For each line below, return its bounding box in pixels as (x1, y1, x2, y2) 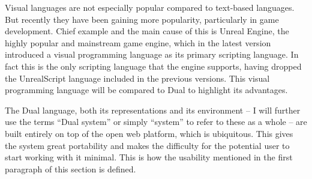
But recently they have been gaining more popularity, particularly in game (5, 13, 279, 25)
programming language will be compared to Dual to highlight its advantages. (5, 83, 288, 96)
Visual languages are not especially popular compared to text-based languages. (5, 1, 295, 13)
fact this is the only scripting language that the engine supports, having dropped (5, 59, 302, 72)
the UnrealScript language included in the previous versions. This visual (5, 71, 270, 84)
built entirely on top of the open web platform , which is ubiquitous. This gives (5, 127, 293, 139)
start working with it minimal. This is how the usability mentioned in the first (5, 151, 293, 163)
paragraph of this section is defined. (5, 162, 136, 175)
